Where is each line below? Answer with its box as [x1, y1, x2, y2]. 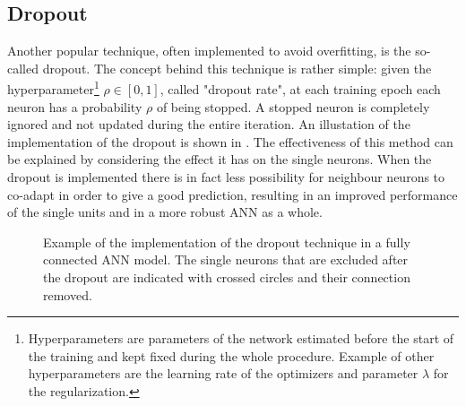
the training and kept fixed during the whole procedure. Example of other [28, 346, 435, 365]
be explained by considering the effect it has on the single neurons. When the [7, 150, 432, 168]
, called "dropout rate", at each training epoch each [160, 80, 441, 99]
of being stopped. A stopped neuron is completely [156, 97, 430, 116]
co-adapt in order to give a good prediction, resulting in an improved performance [7, 185, 458, 203]
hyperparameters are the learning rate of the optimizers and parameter [28, 364, 419, 383]
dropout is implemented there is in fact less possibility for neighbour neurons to [7, 168, 445, 186]
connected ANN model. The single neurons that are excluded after [43, 250, 409, 269]
